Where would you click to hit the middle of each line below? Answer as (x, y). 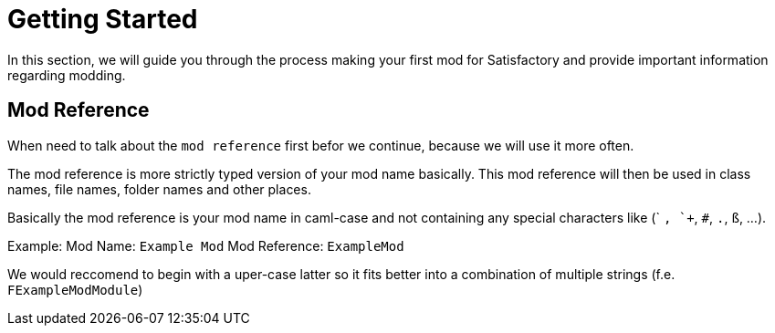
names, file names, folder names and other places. (159, 189)
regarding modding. (67, 75)
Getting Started (103, 19)
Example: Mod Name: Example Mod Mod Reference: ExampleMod (206, 245)
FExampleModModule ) (75, 289)
